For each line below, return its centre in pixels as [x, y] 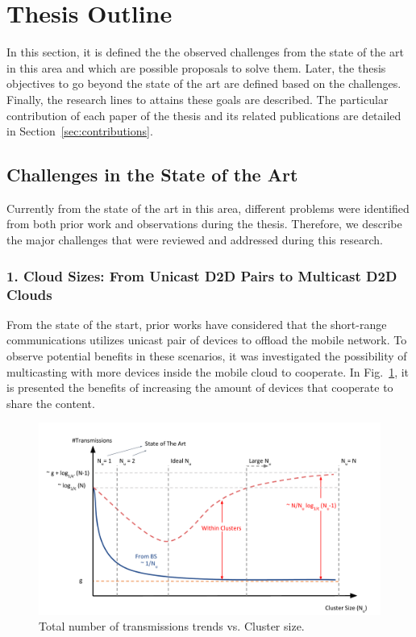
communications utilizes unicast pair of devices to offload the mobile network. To [207, 340]
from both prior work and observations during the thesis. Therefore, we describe [204, 224]
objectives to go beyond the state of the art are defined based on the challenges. [204, 83]
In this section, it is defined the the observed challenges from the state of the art [205, 52]
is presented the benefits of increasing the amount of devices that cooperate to [200, 387]
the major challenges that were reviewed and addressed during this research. [195, 240]
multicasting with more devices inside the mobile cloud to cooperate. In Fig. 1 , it [208, 371]
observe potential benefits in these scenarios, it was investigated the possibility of [207, 356]
